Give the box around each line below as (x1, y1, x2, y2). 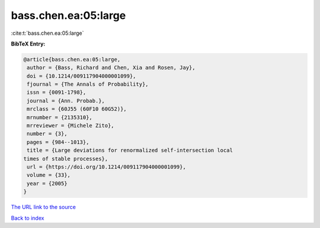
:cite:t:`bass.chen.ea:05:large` (11, 30, 84, 37)
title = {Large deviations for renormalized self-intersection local (27, 147, 233, 154)
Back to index (11, 214, 44, 222)
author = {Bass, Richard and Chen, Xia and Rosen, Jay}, (27, 64, 196, 71)
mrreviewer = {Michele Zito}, (27, 122, 115, 129)
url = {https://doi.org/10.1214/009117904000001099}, (27, 164, 186, 170)
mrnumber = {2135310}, (27, 114, 93, 120)
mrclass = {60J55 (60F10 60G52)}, (27, 106, 127, 112)
